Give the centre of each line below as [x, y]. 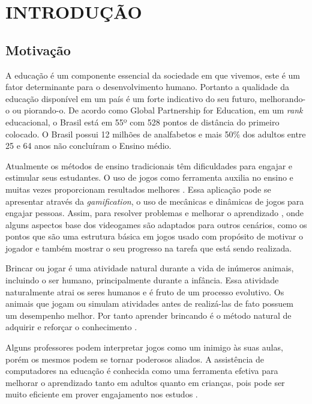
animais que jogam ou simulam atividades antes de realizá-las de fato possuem [150, 303]
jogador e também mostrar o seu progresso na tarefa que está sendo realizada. [149, 248]
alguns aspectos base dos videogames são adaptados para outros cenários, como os [156, 224]
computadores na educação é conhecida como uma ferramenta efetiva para [142, 371]
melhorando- [283, 98]
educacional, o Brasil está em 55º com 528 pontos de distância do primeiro [142, 122]
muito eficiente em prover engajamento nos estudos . [102, 394]
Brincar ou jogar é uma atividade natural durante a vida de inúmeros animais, [150, 268]
